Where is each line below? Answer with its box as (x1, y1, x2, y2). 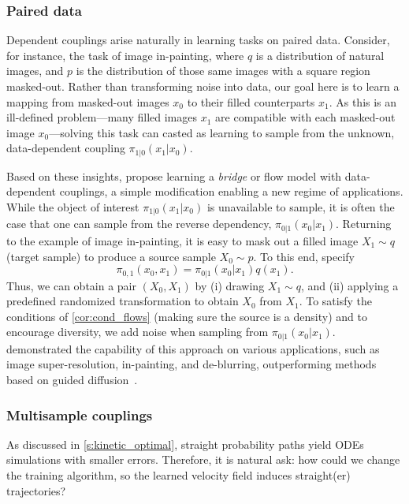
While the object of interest (6, 199, 139, 215)
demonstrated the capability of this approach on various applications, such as (6, 340, 380, 357)
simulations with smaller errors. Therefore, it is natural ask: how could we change (6, 451, 400, 468)
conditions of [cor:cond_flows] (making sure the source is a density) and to (6, 308, 367, 324)
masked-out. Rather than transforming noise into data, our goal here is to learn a (6, 78, 400, 94)
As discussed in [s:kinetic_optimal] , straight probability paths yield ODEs (6, 435, 364, 452)
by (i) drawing (195, 277, 265, 293)
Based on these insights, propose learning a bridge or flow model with (6, 167, 342, 184)
